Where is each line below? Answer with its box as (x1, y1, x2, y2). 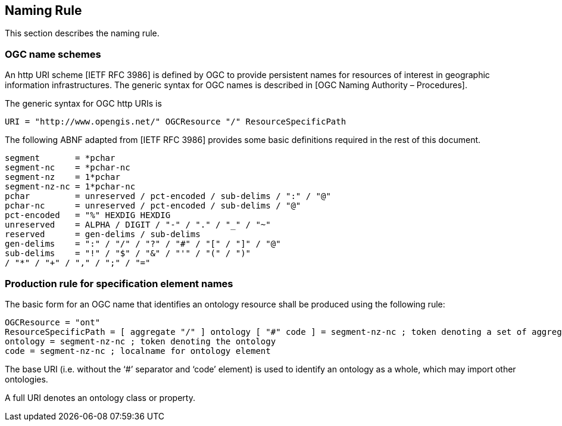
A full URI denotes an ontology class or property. (5, 392, 195, 403)
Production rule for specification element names (5, 277, 233, 290)
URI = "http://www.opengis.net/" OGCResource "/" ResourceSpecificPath (5, 117, 346, 127)
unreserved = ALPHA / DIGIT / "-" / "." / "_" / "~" (5, 220, 271, 230)
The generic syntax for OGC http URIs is (5, 98, 162, 109)
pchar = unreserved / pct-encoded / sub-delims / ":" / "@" (5, 191, 331, 201)
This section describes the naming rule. (5, 28, 160, 39)
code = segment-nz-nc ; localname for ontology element (5, 346, 271, 356)
